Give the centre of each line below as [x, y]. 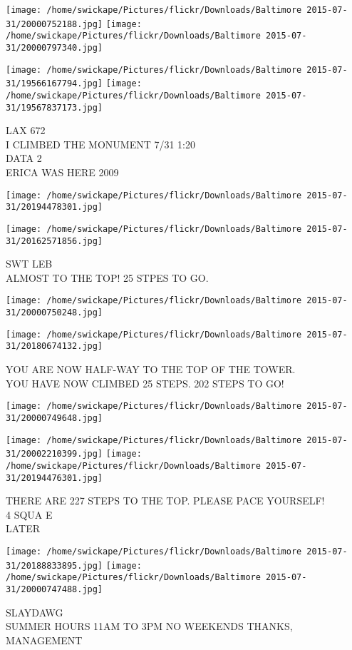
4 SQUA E [29, 514]
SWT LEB [29, 264]
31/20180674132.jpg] [55, 346]
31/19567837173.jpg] [55, 107]
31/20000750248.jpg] [55, 313]
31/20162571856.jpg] [55, 241]
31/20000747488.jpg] [55, 589]
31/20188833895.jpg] [55, 565]
